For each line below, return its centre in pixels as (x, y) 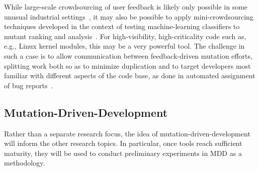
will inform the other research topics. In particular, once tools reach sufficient (123, 143)
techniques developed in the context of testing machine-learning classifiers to (122, 26)
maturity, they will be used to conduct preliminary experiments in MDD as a (123, 153)
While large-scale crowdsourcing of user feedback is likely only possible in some (126, 7)
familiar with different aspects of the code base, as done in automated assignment (130, 75)
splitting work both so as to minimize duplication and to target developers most (127, 65)
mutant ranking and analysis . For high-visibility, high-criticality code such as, (125, 36)
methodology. (25, 163)
